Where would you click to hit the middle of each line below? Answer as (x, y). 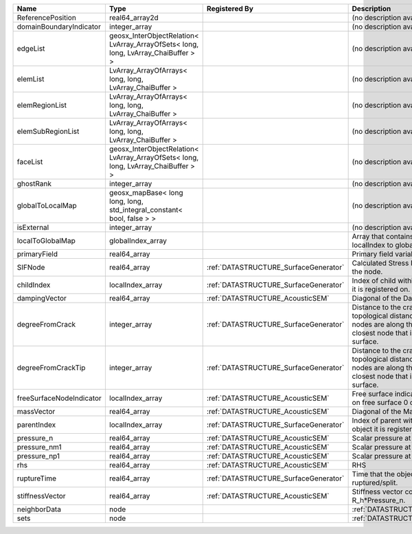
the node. (367, 271)
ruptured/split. (375, 483)
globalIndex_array (138, 241)
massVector (36, 411)
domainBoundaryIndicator (59, 26)
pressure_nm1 (39, 447)
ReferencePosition (47, 18)
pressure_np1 (38, 456)
